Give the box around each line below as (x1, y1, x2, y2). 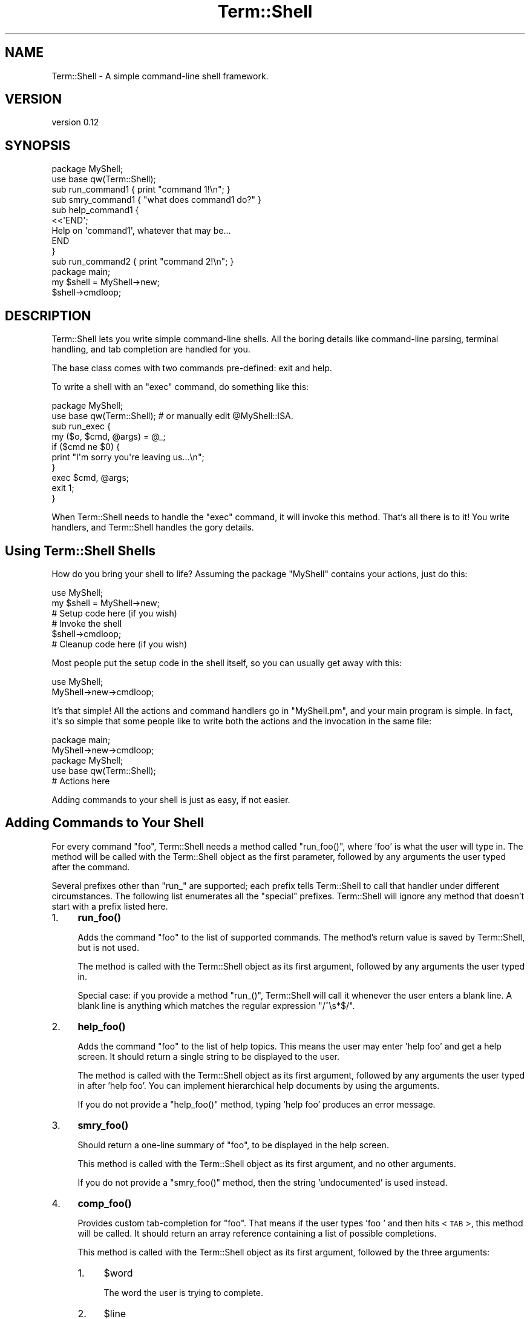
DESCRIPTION (5, 308, 91, 323)
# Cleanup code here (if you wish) (51, 638, 188, 649)
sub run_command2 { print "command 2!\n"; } (51, 256, 234, 267)
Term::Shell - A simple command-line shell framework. (51, 70, 269, 81)
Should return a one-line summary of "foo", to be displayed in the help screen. (77, 1139, 389, 1150)
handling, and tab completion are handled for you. (51, 344, 250, 355)
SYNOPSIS (5, 137, 71, 153)
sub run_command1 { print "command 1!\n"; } (51, 184, 231, 195)
